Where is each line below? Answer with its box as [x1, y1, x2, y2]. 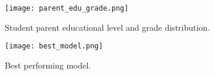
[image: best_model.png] [5, 42, 103, 51]
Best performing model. [5, 58, 91, 71]
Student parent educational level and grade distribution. [5, 21, 210, 33]
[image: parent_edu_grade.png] [5, 4, 129, 12]
